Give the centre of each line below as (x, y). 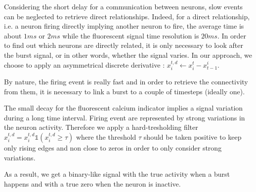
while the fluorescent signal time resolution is (131, 35)
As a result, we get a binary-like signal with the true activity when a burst (117, 174)
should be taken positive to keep (192, 136)
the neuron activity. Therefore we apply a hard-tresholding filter (101, 127)
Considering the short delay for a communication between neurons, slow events (124, 6)
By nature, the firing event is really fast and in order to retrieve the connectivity (126, 81)
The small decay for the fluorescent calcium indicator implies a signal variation (124, 108)
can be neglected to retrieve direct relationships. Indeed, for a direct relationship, (127, 16)
